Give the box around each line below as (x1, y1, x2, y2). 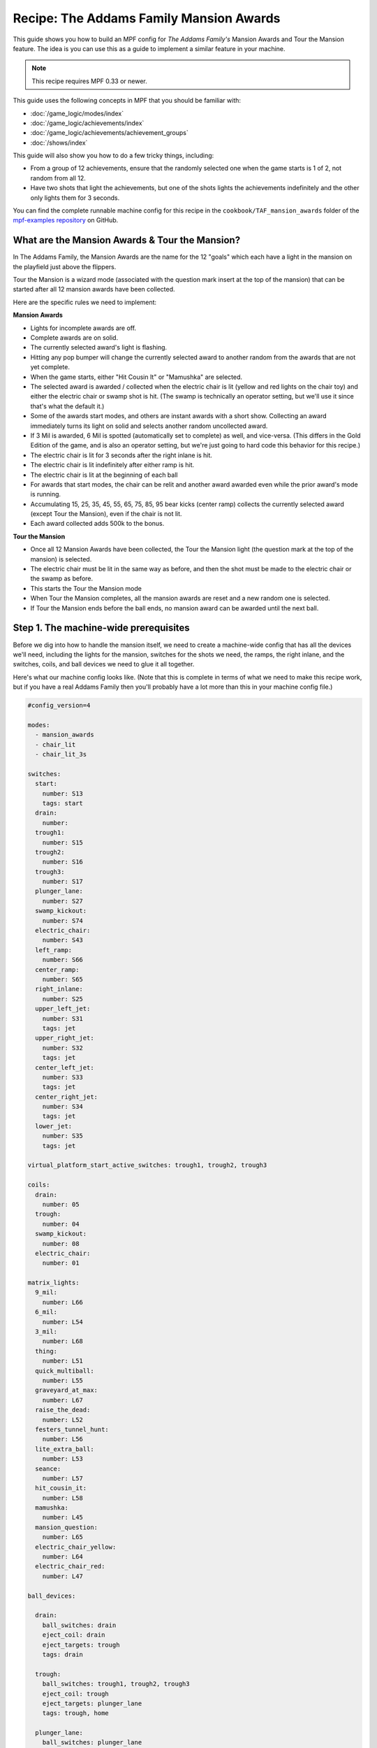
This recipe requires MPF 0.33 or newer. (31, 77, 147, 85)
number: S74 (42, 917, 84, 924)
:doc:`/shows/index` (30, 138, 88, 147)
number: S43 (42, 936, 84, 944)
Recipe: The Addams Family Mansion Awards (13, 10, 281, 26)
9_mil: (35, 1289, 58, 1296)
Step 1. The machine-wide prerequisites (13, 622, 190, 634)
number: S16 (42, 858, 84, 866)
